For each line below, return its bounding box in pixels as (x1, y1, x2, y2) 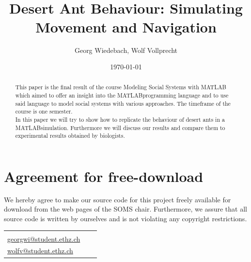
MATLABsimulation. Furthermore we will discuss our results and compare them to (15, 123, 225, 131)
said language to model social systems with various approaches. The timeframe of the (15, 99, 231, 107)
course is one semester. (15, 107, 73, 115)
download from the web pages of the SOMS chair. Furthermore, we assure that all (4, 204, 247, 214)
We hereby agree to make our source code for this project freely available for (4, 194, 231, 204)
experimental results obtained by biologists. (15, 131, 125, 140)
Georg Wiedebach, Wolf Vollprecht (74, 45, 178, 55)
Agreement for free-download (4, 166, 204, 186)
